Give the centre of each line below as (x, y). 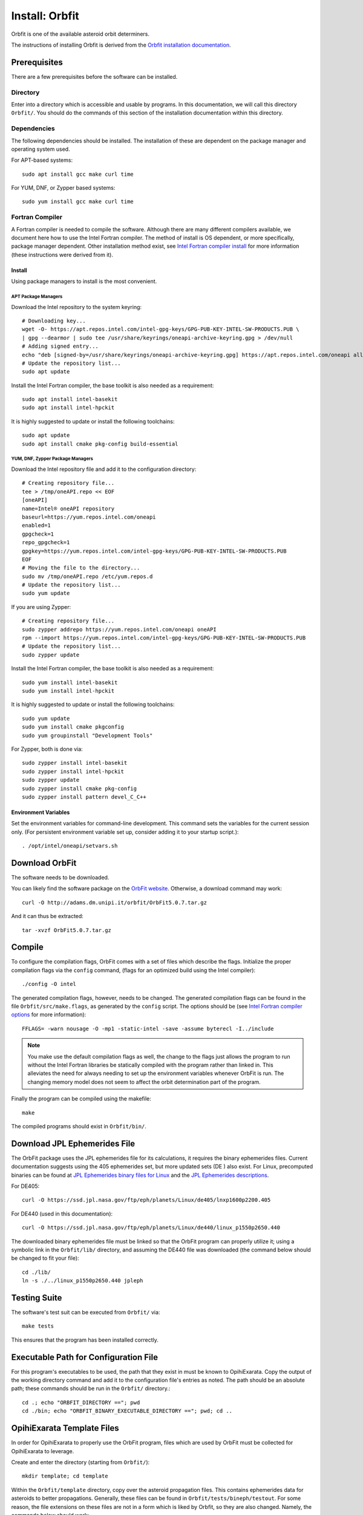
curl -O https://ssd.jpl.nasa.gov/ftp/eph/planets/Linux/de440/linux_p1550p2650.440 (151, 1228)
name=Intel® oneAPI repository (68, 508)
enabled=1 (36, 525)
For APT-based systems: (42, 160)
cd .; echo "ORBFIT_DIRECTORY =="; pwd (81, 1402)
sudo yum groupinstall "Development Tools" (87, 735)
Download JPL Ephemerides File (73, 1143)
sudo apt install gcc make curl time (78, 174)
